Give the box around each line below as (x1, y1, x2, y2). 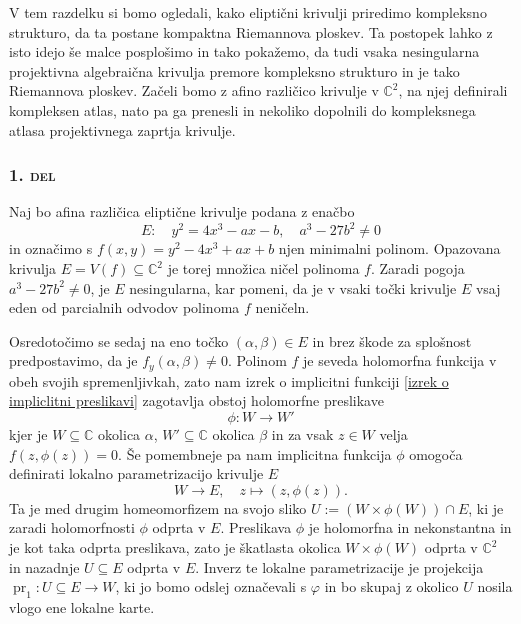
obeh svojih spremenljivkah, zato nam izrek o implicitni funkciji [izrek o (9, 370, 449, 391)
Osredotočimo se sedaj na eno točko (9, 330, 229, 351)
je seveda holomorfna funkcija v (303, 350, 497, 371)
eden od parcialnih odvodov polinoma (9, 297, 240, 318)
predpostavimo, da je (9, 350, 138, 371)
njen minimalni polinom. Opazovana (278, 238, 501, 259)
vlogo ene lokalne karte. (9, 597, 155, 618)
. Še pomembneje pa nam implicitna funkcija (118, 443, 392, 464)
